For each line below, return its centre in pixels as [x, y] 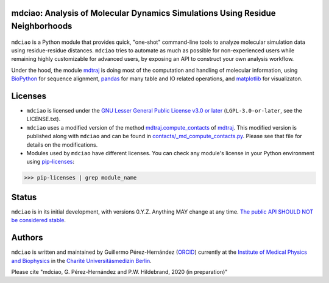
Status [24, 197]
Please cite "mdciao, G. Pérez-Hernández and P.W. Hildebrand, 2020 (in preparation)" [119, 271]
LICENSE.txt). [44, 119]
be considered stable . [39, 220]
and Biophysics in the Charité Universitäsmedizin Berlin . [81, 260]
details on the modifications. [62, 145]
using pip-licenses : [51, 162]
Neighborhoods [42, 26]
